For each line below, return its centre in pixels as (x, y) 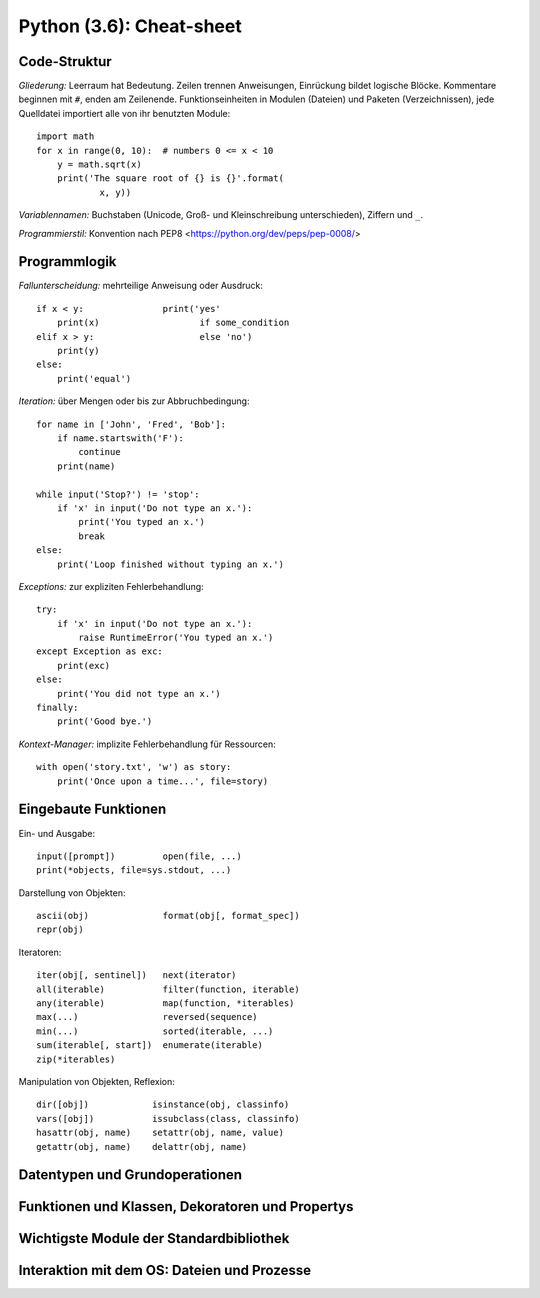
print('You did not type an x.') (139, 693)
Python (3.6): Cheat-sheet (130, 26)
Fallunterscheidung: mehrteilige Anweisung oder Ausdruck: (141, 286)
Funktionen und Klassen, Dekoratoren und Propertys (186, 1206)
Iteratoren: (40, 952)
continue (99, 452)
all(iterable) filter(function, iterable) (168, 989)
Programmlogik (67, 261)
